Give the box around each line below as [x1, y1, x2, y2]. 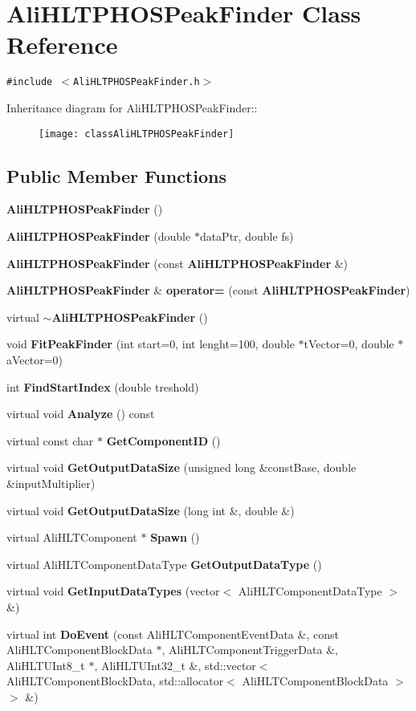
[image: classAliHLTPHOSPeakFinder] [39, 128, 235, 140]
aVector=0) [6, 351, 63, 368]
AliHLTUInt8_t [6, 656, 85, 673]
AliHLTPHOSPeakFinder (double [6, 228, 191, 245]
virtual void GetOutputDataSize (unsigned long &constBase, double [6, 459, 357, 476]
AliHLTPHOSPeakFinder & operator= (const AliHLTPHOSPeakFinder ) [6, 282, 410, 299]
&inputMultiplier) [6, 474, 96, 491]
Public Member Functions [6, 163, 226, 188]
